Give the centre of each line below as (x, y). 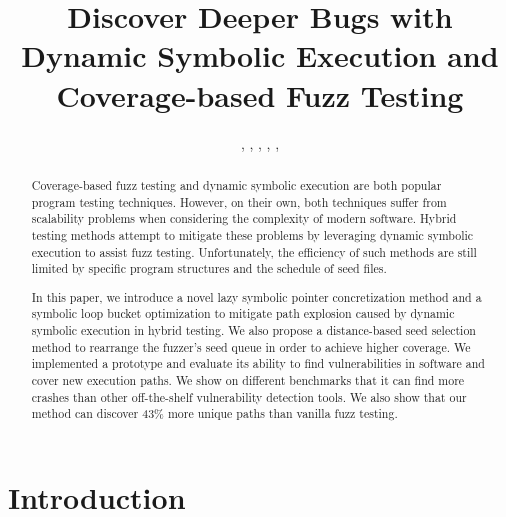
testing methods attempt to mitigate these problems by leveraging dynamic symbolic (252, 234)
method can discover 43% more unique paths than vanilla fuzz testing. (214, 413)
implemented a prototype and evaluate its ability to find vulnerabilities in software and (258, 363)
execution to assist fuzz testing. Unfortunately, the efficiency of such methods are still (254, 251)
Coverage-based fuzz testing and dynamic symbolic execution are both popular (236, 184)
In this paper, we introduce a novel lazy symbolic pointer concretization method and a (256, 296)
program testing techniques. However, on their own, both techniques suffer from (239, 201)
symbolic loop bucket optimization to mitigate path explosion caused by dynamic (243, 313)
